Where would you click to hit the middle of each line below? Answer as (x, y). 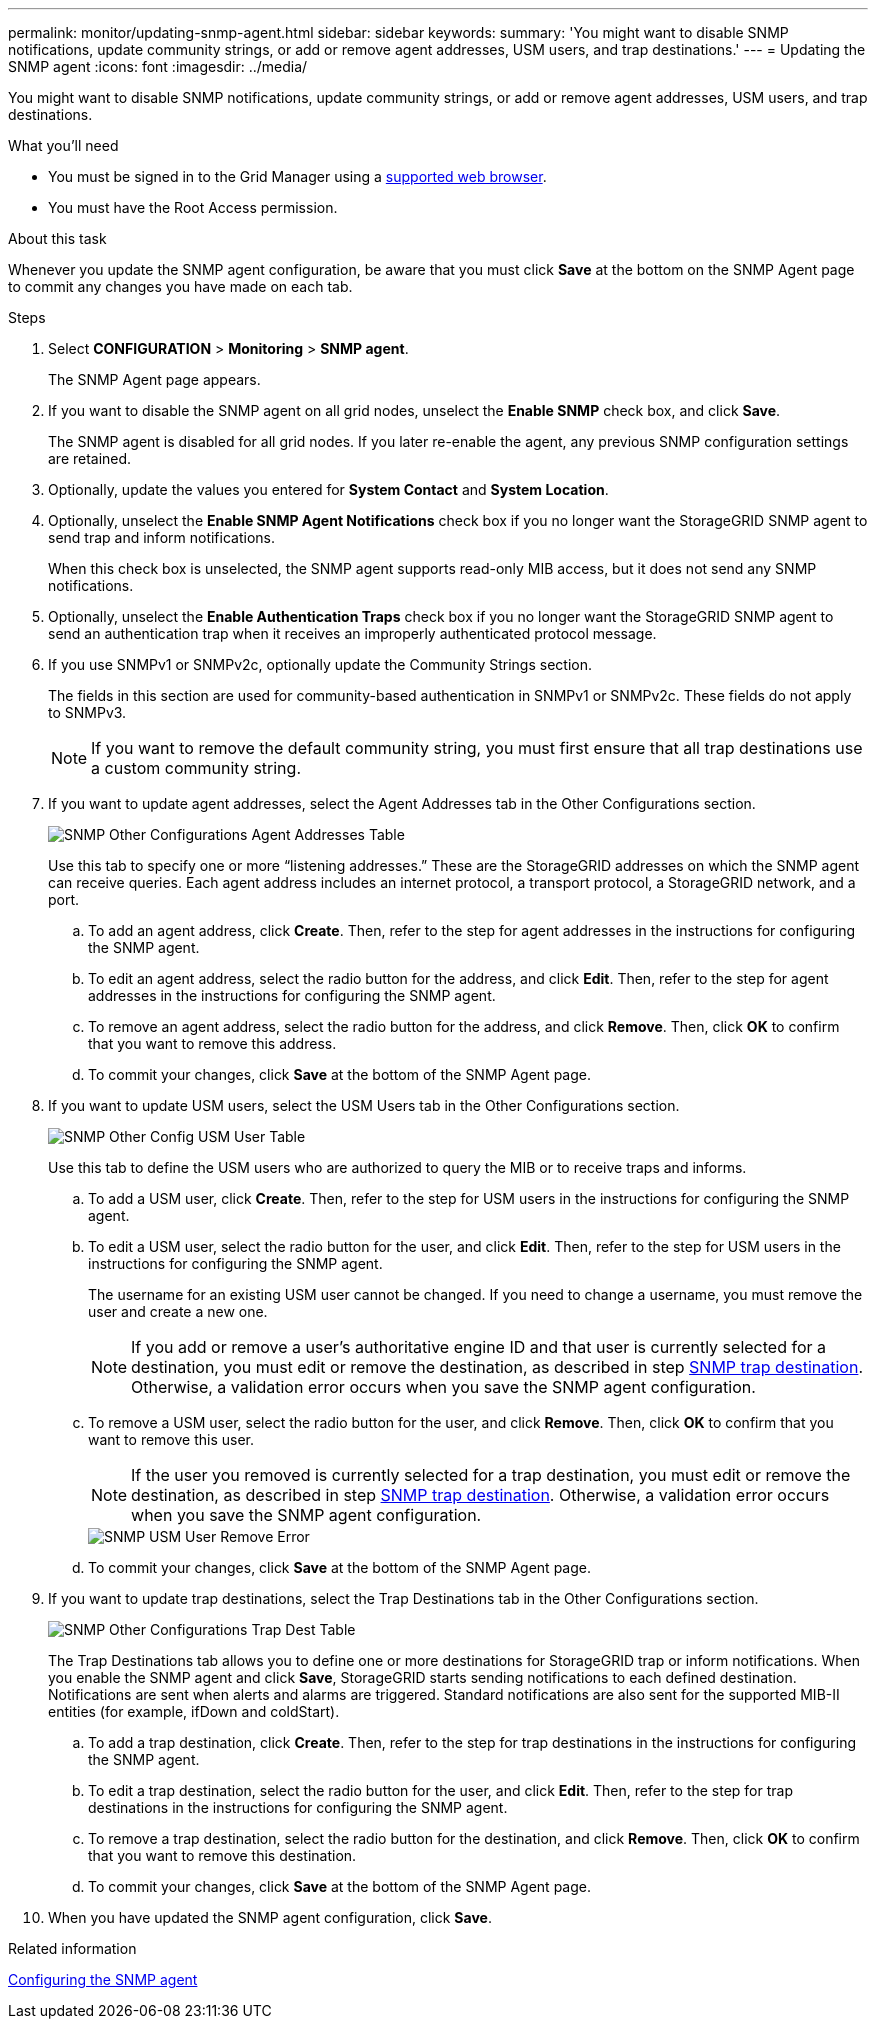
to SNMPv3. (87, 712)
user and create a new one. (178, 1311)
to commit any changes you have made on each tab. (180, 286)
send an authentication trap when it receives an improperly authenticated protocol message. (352, 633)
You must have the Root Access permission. (193, 207)
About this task (57, 238)
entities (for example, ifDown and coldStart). (194, 1711)
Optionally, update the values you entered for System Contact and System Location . (328, 489)
